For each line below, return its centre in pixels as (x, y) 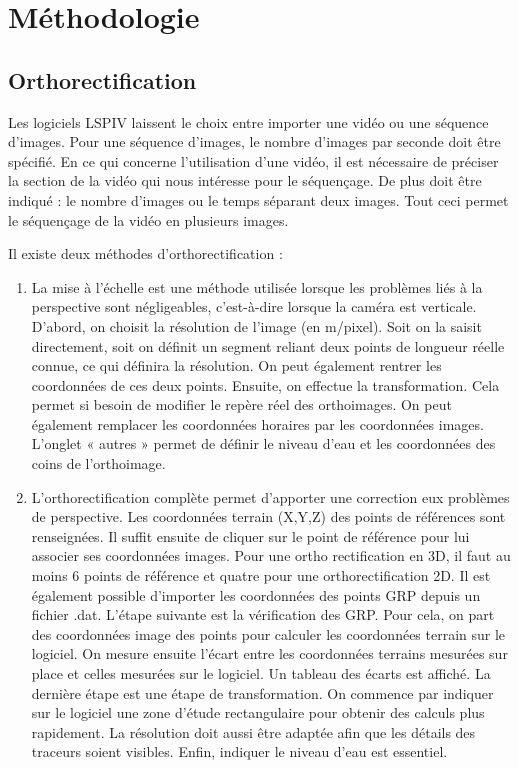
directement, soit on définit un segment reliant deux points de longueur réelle (268, 345)
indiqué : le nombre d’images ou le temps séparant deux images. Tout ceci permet (258, 199)
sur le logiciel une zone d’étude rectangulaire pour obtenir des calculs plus (258, 712)
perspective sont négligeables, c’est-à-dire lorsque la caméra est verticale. (254, 306)
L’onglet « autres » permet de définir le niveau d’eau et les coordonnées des (263, 443)
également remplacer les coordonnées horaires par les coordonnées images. (257, 423)
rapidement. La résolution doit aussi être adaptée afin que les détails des (253, 731)
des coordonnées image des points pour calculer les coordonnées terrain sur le (268, 633)
